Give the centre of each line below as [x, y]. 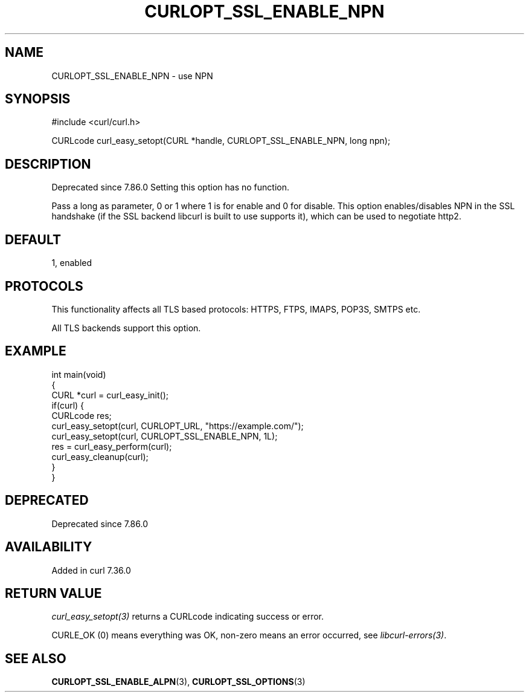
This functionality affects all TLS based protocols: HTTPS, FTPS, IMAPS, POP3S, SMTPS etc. [236, 309]
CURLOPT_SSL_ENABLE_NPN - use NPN [132, 76]
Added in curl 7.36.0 [91, 570]
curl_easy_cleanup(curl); [100, 456]
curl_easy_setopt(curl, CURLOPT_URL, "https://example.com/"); [178, 426]
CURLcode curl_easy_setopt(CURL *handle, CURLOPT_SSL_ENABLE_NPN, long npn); [221, 141]
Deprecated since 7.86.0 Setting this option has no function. [170, 187]
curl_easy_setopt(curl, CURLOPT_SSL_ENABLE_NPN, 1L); [165, 436]
